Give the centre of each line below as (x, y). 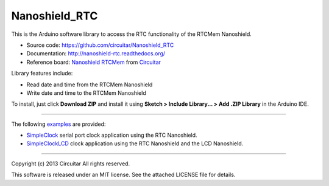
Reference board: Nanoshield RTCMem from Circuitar (94, 62)
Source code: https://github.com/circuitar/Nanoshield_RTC (100, 45)
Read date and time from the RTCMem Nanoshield (90, 84)
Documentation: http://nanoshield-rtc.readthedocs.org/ (96, 53)
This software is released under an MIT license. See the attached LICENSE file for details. (123, 175)
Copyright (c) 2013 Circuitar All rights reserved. (71, 164)
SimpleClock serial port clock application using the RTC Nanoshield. (112, 135)
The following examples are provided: (58, 124)
